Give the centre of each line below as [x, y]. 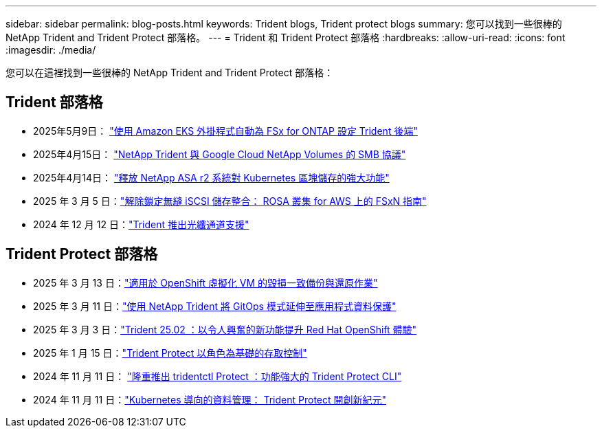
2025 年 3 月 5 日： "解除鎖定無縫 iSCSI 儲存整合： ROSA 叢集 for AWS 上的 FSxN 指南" [230, 201]
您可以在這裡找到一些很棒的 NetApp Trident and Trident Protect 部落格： [170, 73]
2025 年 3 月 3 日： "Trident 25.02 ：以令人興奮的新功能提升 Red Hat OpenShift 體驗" [225, 329]
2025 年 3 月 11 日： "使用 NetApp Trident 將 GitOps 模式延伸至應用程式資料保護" [215, 306]
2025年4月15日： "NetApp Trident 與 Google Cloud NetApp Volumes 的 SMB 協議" [220, 154]
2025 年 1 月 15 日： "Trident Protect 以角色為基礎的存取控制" [170, 353]
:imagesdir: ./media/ [51, 50]
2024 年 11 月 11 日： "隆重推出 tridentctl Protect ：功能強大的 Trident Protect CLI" [218, 376]
